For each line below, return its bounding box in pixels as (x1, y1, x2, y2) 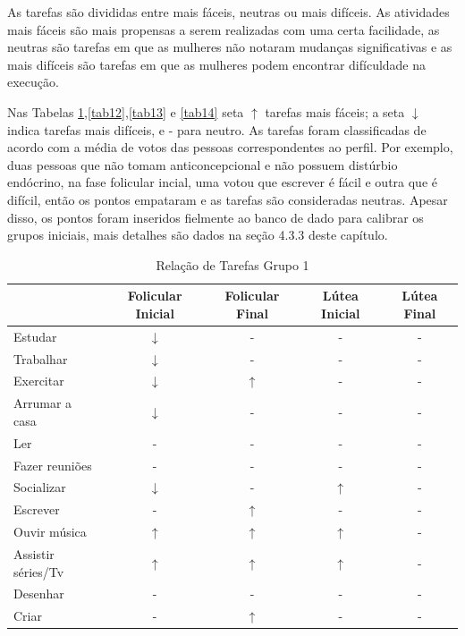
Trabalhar (13, 349, 68, 368)
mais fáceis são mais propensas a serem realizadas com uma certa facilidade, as (7, 20, 440, 38)
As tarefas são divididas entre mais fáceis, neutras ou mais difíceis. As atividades (7, 3, 450, 21)
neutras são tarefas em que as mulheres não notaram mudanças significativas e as (7, 38, 452, 56)
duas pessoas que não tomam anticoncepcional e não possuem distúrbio (7, 155, 398, 174)
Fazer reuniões (13, 455, 92, 474)
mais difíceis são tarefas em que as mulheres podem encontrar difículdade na (7, 55, 427, 73)
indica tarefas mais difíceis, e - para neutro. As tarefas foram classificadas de (7, 120, 427, 139)
